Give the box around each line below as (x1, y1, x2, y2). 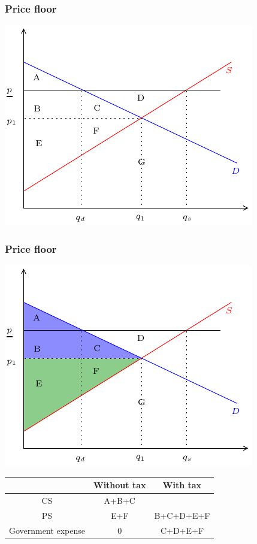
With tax (162, 479, 202, 491)
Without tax (93, 479, 146, 491)
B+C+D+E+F (154, 509, 210, 521)
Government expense (9, 524, 85, 536)
